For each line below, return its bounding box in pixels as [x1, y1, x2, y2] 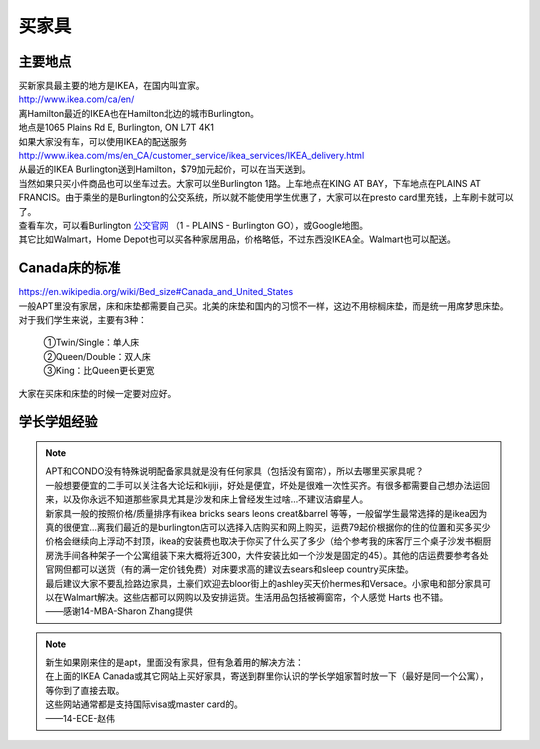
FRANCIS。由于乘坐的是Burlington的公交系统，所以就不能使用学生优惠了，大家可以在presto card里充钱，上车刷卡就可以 [18, 191, 514, 204]
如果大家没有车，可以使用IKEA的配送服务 [18, 135, 188, 147]
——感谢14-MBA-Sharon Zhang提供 [45, 605, 194, 617]
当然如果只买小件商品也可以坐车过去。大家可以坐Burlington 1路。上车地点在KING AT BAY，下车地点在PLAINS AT [18, 177, 482, 189]
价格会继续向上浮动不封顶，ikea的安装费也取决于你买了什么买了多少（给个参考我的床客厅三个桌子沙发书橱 [45, 535, 483, 547]
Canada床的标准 [18, 260, 121, 277]
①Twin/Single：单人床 [43, 336, 140, 349]
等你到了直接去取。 [45, 684, 125, 696]
